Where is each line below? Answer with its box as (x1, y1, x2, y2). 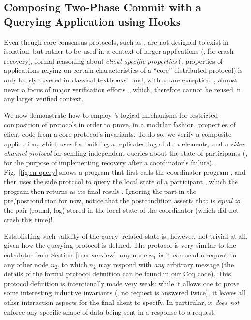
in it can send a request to (158, 250, 236, 260)
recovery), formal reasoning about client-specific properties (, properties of (4, 55, 223, 65)
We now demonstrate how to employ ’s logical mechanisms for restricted (4, 110, 218, 120)
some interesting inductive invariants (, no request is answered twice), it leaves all (4, 288, 246, 298)
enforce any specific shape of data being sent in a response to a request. (4, 306, 216, 317)
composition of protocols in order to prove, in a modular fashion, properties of (4, 119, 236, 129)
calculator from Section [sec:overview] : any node (4, 250, 147, 260)
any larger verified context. (4, 94, 84, 104)
